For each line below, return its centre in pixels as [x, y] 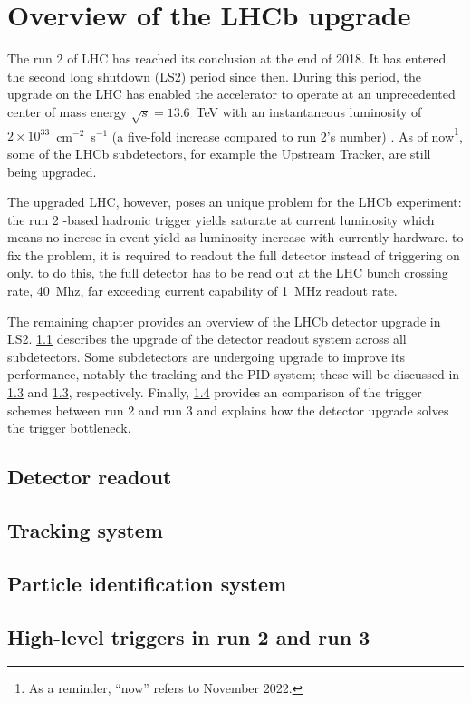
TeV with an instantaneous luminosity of [309, 111]
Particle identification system [147, 583]
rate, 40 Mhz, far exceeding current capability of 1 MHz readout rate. [202, 291]
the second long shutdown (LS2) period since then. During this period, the [215, 76]
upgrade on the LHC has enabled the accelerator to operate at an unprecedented [231, 94]
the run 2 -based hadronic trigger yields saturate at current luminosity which [221, 219]
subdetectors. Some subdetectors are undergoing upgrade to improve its [206, 356]
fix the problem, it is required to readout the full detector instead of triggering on [234, 254]
